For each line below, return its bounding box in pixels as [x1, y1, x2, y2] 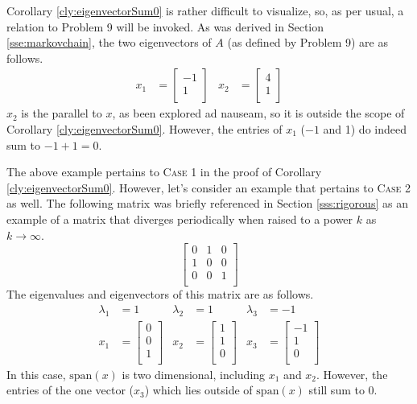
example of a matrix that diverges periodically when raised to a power [6, 210, 353, 227]
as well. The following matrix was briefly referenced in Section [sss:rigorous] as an [6, 195, 408, 212]
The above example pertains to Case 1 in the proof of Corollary [6, 163, 322, 180]
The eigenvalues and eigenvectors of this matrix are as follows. [6, 286, 314, 303]
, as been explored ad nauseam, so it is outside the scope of [112, 105, 405, 122]
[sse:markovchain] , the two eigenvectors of [6, 34, 212, 51]
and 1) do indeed [323, 121, 407, 137]
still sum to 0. [308, 381, 378, 398]
